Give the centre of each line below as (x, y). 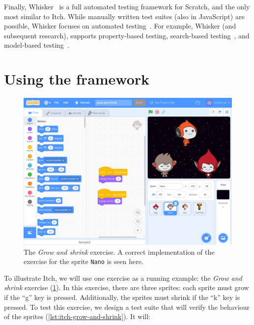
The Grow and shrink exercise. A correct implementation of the (119, 251)
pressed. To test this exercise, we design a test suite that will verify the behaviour (127, 307)
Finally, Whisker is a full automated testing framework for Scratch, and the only (127, 6)
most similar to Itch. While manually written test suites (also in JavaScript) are (124, 16)
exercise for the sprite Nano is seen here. (84, 261)
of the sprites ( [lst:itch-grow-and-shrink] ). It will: (77, 316)
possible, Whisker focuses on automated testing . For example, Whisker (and (120, 26)
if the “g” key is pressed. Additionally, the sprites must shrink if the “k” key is (122, 297)
